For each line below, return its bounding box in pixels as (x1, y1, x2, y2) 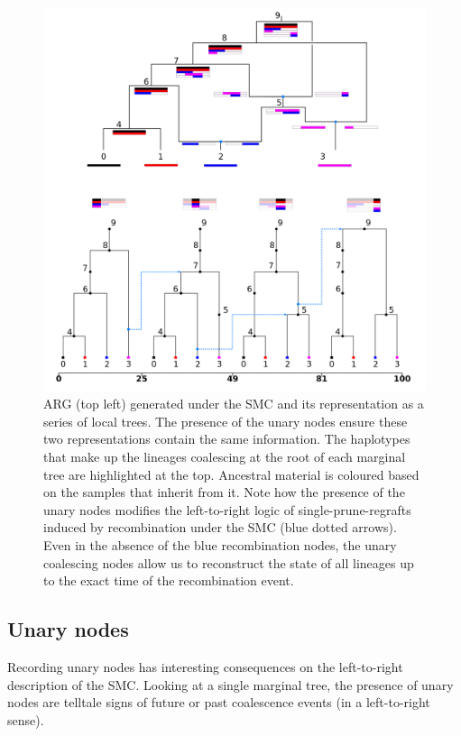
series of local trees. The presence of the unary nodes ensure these (43, 411, 408, 430)
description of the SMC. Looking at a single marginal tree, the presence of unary (7, 675, 454, 694)
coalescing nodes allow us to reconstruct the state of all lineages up (43, 553, 414, 572)
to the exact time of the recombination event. (43, 571, 294, 590)
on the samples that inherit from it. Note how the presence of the (43, 483, 405, 501)
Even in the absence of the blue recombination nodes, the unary (43, 536, 397, 554)
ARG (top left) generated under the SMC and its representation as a (43, 394, 424, 413)
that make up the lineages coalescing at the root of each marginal (43, 447, 406, 466)
